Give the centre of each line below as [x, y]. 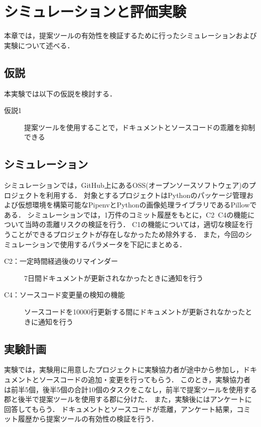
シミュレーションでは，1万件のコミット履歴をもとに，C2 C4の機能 [138, 214]
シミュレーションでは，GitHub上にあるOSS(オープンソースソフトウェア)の [126, 185]
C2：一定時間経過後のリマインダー [61, 261]
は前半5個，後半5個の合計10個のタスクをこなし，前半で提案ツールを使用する [130, 389]
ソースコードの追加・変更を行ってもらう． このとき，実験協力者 [145, 380]
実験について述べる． [39, 45]
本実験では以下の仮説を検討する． [60, 93]
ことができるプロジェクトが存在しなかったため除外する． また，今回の [128, 234]
